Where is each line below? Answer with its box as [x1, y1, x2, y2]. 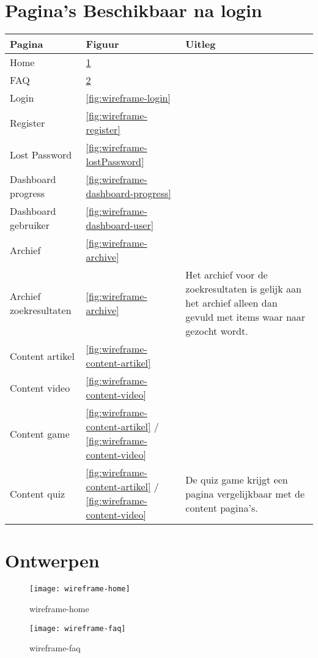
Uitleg [185, 37, 216, 51]
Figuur [86, 37, 119, 51]
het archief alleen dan [185, 296, 278, 310]
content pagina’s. [185, 500, 258, 515]
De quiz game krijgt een [185, 472, 288, 487]
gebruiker [10, 218, 50, 233]
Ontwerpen [5, 548, 100, 573]
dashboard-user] [86, 218, 154, 233]
